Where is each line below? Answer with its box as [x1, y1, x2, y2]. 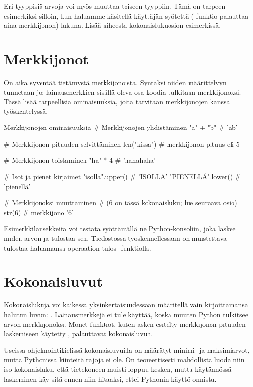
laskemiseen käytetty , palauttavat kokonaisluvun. [4, 328, 153, 339]
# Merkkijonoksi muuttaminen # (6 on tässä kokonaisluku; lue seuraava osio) [4, 197, 237, 208]
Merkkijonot [4, 48, 89, 68]
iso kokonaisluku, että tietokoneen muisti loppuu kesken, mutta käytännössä [4, 364, 232, 374]
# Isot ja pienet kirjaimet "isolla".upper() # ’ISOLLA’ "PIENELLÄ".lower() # [4, 172, 241, 182]
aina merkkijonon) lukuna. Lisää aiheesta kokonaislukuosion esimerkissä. [4, 20, 221, 30]
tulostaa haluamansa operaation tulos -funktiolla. [4, 242, 151, 253]
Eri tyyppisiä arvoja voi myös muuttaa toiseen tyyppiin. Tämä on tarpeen [4, 1, 226, 11]
